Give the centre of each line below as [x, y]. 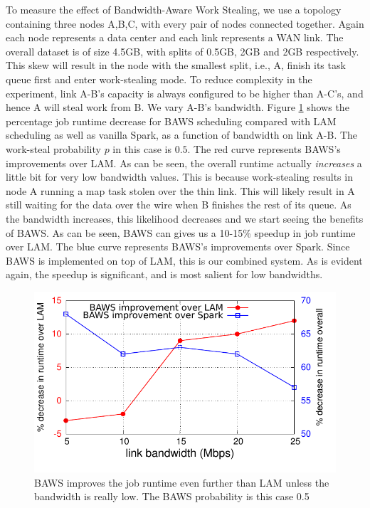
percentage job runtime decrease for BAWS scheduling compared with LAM [171, 121]
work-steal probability [53, 148]
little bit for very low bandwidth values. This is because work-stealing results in [179, 177]
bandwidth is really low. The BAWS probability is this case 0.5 [172, 496]
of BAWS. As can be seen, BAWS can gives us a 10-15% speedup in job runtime [181, 232]
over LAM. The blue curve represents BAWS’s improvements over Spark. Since [178, 247]
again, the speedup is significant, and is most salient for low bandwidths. [164, 274]
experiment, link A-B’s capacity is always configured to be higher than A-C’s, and [185, 93]
